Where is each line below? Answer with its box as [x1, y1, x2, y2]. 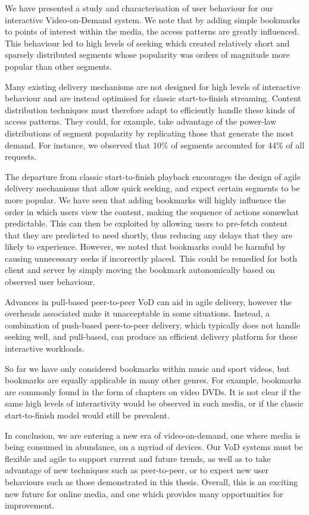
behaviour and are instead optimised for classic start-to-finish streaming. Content [5, 92, 301, 104]
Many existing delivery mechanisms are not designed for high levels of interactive [5, 80, 301, 92]
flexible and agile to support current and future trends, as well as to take [5, 452, 271, 464]
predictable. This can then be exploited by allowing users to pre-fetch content [5, 217, 288, 229]
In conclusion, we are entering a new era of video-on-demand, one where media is [5, 429, 301, 441]
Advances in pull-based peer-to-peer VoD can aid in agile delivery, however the [5, 295, 292, 308]
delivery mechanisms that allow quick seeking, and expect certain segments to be [5, 182, 300, 194]
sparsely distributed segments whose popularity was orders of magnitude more [5, 48, 290, 61]
